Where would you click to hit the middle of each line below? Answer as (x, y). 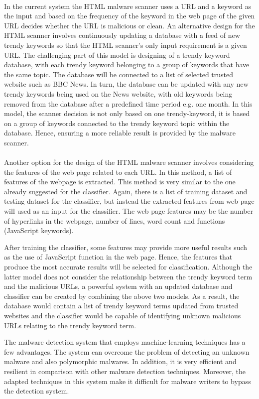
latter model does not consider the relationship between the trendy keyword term (128, 276)
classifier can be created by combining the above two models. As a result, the (122, 296)
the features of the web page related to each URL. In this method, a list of (118, 172)
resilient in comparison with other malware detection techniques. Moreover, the (125, 371)
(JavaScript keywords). (39, 230)
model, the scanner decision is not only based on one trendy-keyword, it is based (127, 113)
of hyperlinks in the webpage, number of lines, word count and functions (115, 220)
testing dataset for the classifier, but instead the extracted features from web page (129, 201)
